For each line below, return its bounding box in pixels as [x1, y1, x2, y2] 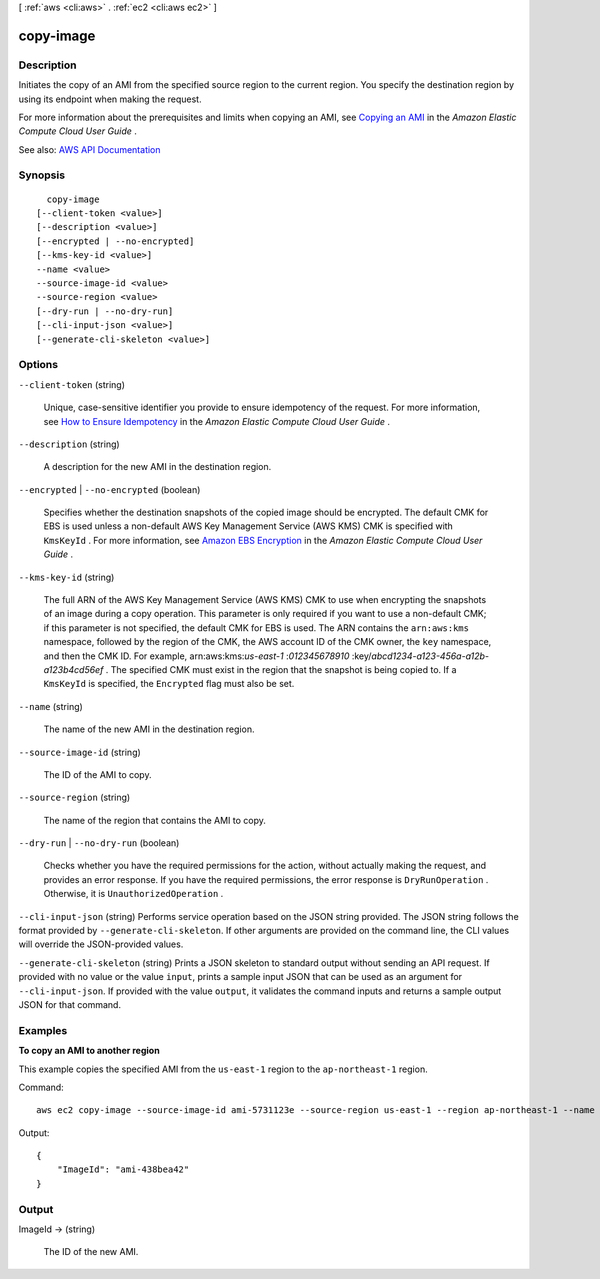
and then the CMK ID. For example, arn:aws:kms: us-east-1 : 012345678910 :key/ [43, 650, 372, 662]
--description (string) [18, 438, 120, 450]
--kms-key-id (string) [18, 571, 115, 583]
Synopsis [18, 168, 65, 182]
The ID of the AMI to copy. [43, 768, 152, 780]
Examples [18, 1023, 68, 1037]
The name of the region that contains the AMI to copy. [43, 814, 267, 826]
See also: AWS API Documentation [18, 143, 161, 155]
